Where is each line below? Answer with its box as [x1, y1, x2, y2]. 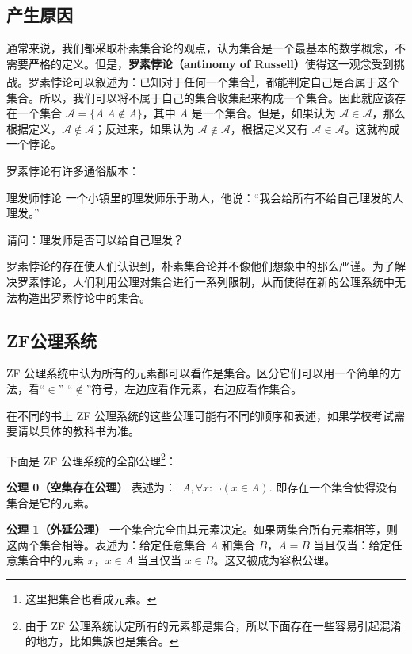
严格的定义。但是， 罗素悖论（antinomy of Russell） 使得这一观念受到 [28, 55, 394, 71]
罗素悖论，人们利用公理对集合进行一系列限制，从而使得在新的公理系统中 [17, 273, 395, 289]
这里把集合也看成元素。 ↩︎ [25, 590, 157, 606]
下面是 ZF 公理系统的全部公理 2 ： [6, 449, 177, 469]
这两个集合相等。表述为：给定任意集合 [6, 536, 206, 553]
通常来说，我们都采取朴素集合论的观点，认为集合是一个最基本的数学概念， [6, 40, 395, 56]
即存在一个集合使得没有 [276, 479, 399, 495]
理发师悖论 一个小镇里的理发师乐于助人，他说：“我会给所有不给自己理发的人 [6, 189, 404, 205]
